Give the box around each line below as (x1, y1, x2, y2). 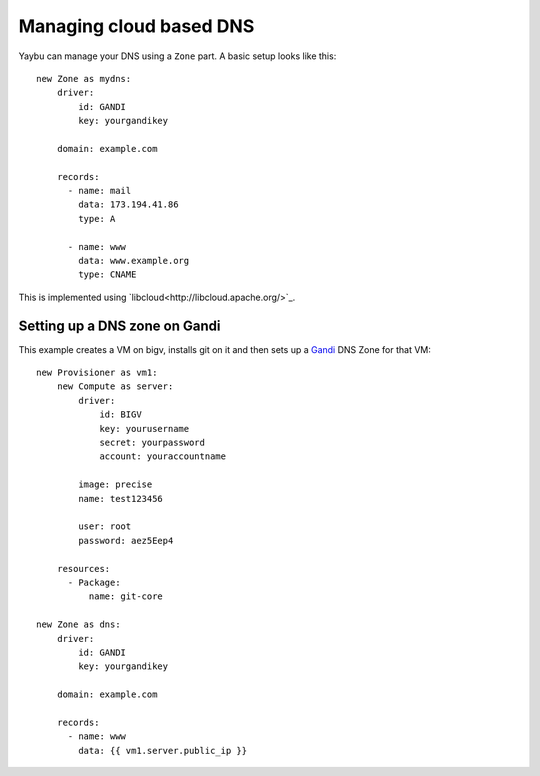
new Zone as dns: (36, 619, 121, 630)
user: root (78, 521, 132, 532)
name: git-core (88, 591, 164, 602)
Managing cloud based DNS (18, 15, 255, 37)
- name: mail (67, 185, 132, 197)
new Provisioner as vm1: (36, 367, 158, 379)
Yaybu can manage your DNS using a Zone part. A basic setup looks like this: (18, 50, 337, 62)
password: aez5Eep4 (78, 535, 174, 546)
